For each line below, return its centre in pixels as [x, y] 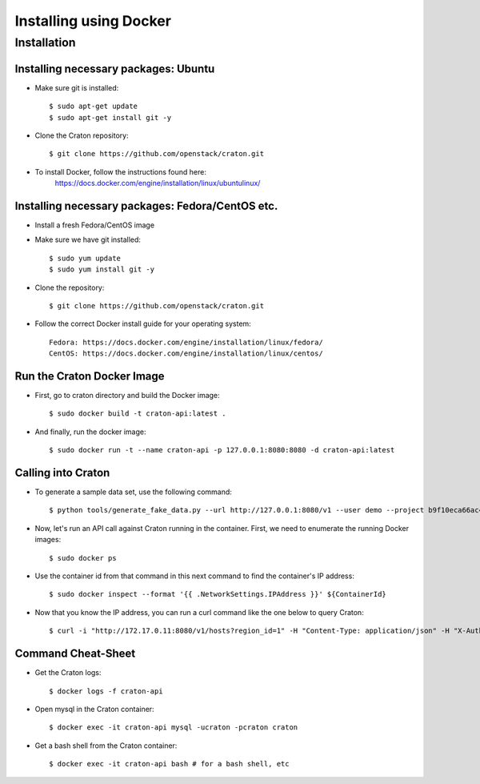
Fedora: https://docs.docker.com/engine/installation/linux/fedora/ [186, 342]
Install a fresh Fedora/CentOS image [95, 225]
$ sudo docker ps [83, 558]
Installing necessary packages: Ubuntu [115, 68]
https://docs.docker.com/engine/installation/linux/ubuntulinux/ [158, 183]
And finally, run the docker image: [90, 432]
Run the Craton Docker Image [90, 376]
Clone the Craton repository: [82, 135]
